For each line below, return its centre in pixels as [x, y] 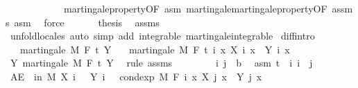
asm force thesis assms [87, 22]
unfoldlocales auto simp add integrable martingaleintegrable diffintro [162, 36]
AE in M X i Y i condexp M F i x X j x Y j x [136, 76]
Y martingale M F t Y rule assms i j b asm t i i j [161, 63]
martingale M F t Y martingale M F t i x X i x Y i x [155, 49]
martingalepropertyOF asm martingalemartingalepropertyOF [195, 8]
